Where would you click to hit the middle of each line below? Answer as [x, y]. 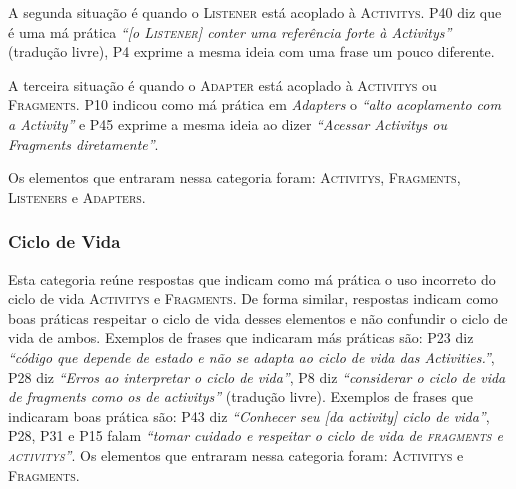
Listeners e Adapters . [77, 196]
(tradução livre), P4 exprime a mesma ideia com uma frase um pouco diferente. [251, 51]
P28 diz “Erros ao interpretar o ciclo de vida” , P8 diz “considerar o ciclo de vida [257, 376]
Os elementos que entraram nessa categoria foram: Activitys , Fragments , [234, 177]
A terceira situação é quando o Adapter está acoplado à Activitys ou [222, 84]
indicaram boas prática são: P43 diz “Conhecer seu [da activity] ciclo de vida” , [249, 415]
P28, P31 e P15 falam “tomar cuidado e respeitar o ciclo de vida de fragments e [255, 435]
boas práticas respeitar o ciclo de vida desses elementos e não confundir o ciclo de [258, 317]
